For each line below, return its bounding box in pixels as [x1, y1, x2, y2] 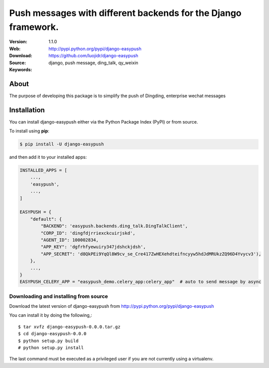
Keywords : [9, 66, 32, 72]
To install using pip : [9, 128, 49, 134]
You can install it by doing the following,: [9, 312, 92, 318]
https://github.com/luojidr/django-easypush [48, 53, 138, 59]
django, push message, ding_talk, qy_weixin [48, 60, 138, 66]
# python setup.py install [18, 345, 84, 351]
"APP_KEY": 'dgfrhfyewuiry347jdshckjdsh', [40, 244, 146, 250]
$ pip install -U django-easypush [19, 141, 104, 147]
